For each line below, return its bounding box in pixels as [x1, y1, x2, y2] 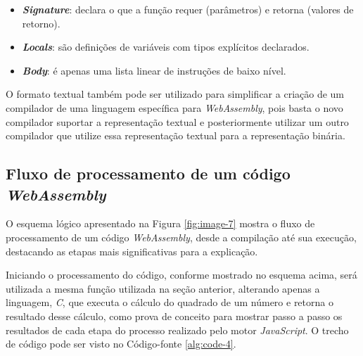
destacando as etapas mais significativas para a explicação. [6, 243, 258, 258]
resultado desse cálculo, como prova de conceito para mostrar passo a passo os [6, 308, 343, 323]
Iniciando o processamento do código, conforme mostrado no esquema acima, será [6, 267, 357, 282]
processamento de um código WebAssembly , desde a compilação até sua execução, [6, 229, 357, 244]
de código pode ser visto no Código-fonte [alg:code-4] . [6, 336, 236, 351]
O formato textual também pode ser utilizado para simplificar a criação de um [6, 87, 345, 101]
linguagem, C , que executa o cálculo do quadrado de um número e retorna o [6, 295, 333, 310]
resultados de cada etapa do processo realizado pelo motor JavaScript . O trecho [6, 322, 349, 337]
